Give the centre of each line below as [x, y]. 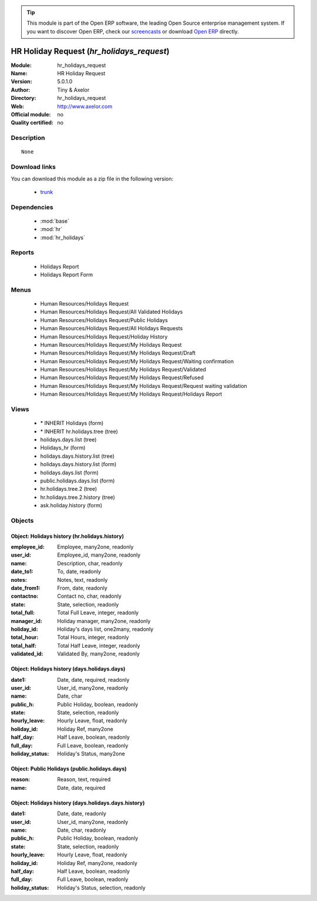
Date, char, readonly [82, 830]
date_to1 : [22, 572]
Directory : [23, 98]
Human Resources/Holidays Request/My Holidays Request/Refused [122, 378]
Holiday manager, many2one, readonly [104, 621]
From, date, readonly [82, 588]
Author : [21, 90]
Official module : [31, 115]
